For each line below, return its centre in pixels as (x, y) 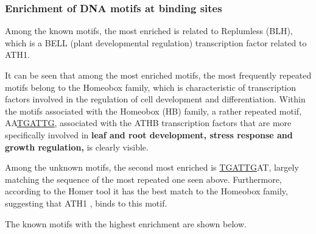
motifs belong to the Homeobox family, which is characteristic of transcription (151, 87)
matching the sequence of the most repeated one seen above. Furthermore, (143, 179)
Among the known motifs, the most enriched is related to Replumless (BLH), (149, 31)
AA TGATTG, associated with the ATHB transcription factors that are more (148, 123)
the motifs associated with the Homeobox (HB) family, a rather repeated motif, (153, 111)
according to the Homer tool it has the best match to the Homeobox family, (146, 191)
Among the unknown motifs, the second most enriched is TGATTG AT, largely (152, 167)
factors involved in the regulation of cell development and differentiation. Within (155, 99)
